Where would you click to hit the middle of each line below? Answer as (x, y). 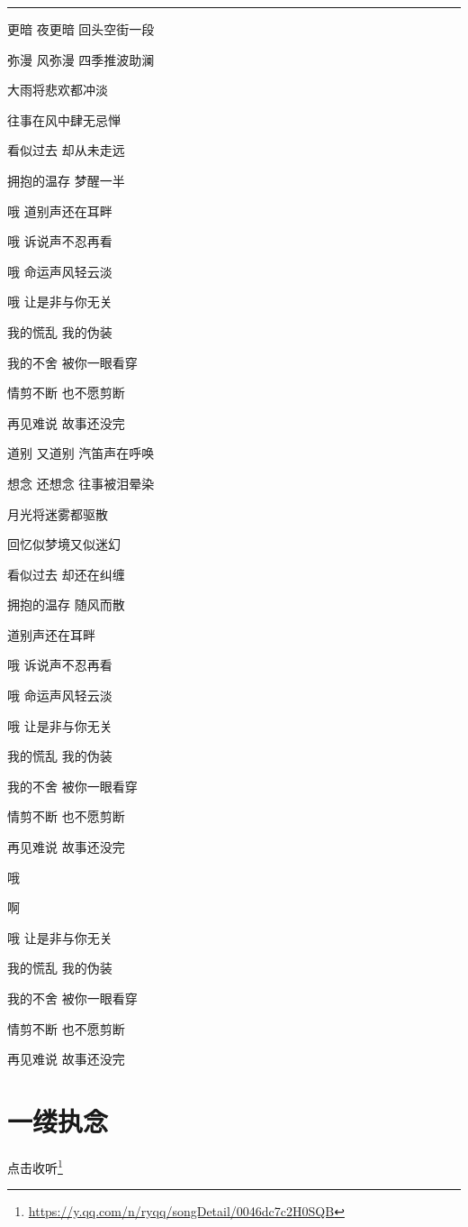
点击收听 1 (35, 1166)
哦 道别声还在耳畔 (60, 211)
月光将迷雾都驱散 (58, 513)
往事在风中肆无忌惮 (64, 119)
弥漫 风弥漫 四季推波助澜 (81, 59)
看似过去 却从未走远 (66, 150)
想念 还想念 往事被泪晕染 (81, 483)
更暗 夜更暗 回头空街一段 (81, 29)
